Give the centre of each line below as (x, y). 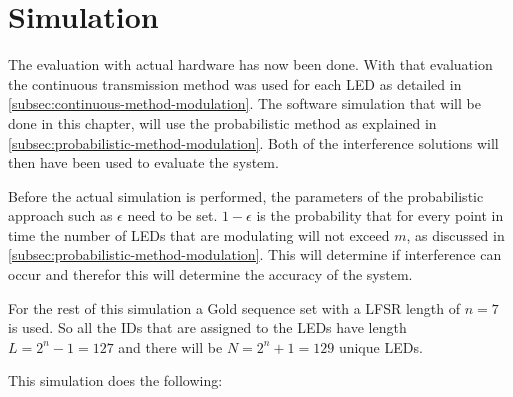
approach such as (60, 215)
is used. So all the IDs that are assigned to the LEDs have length (207, 327)
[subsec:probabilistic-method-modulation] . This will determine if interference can (255, 254)
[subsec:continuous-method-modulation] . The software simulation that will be (244, 103)
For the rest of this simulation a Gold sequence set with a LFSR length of (234, 307)
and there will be (170, 346)
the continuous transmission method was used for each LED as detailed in (235, 83)
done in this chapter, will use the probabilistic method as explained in (222, 122)
